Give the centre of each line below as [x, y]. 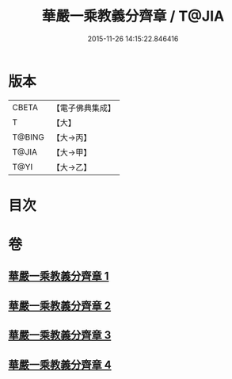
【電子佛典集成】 [84, 108]
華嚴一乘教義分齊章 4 [60, 364]
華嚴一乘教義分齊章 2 [60, 306]
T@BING [29, 137]
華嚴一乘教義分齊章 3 [60, 335]
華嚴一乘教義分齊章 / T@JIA [133, 16]
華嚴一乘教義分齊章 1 [59, 276]
